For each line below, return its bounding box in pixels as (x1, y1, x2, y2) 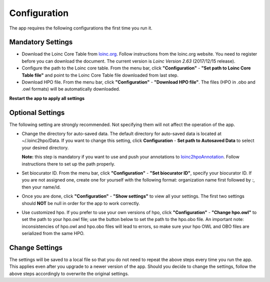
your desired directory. (21, 144, 69, 150)
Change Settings (9, 243, 62, 252)
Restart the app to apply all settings (9, 95, 85, 101)
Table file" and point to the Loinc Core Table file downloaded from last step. (21, 72, 178, 78)
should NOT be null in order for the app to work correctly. (21, 200, 140, 206)
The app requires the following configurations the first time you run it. (9, 25, 152, 31)
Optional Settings (9, 108, 65, 117)
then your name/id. (21, 184, 61, 190)
